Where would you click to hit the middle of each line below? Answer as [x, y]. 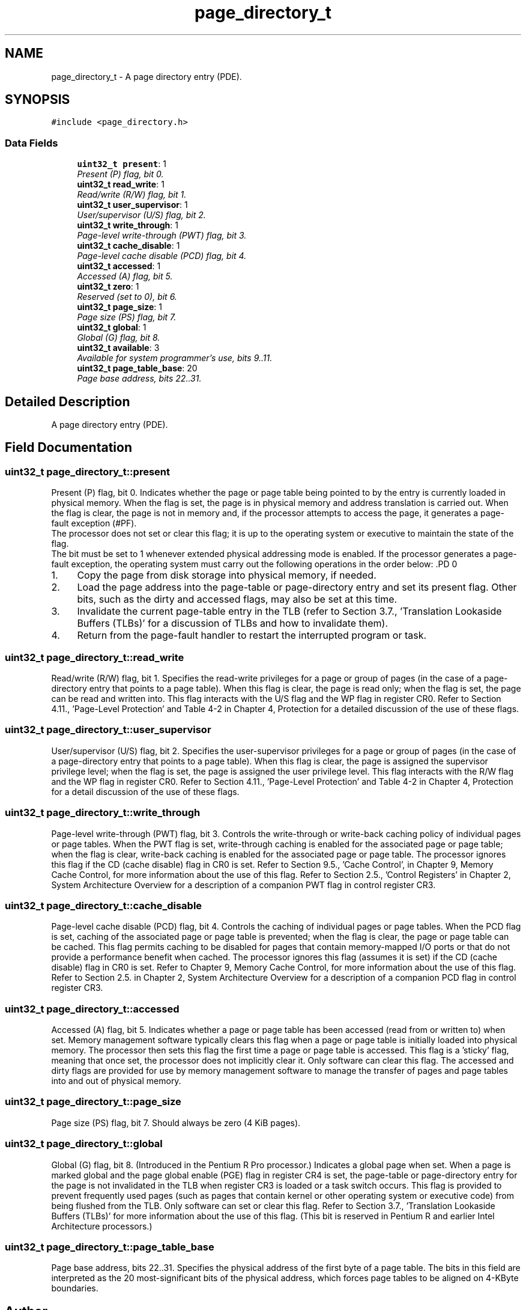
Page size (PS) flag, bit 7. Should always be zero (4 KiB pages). [176, 1123]
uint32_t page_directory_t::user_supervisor [108, 730]
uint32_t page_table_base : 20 [137, 368]
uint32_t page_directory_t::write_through [103, 813]
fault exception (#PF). [94, 523]
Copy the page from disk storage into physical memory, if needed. [227, 575]
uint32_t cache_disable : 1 [128, 246]
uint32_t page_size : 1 [120, 307]
